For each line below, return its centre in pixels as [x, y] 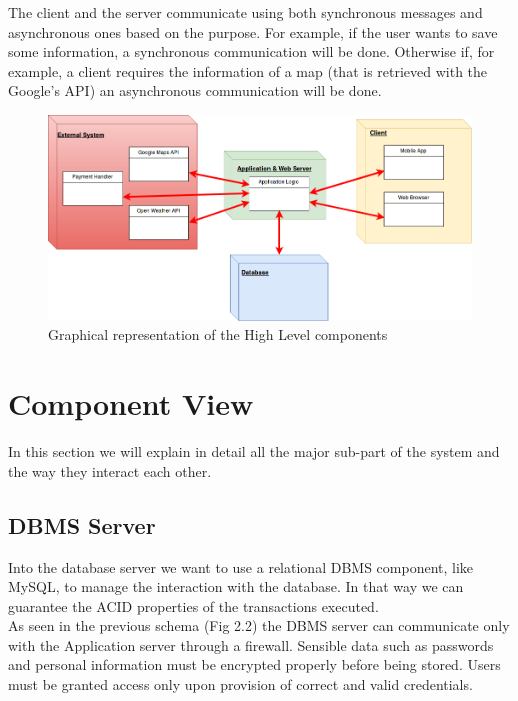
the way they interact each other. [110, 470]
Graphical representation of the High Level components [218, 334]
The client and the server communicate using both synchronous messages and [245, 12]
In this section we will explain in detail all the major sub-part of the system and [254, 451]
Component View [131, 403]
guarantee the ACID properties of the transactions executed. [193, 605]
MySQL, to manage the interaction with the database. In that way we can [236, 586]
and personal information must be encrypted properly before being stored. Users [254, 664]
